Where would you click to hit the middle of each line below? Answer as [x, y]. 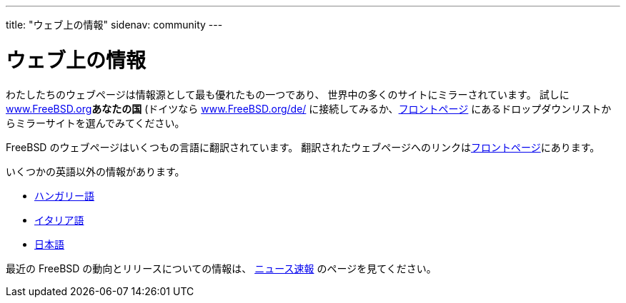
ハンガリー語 [64, 195]
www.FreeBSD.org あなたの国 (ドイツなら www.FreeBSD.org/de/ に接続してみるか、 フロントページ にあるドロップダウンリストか [309, 108]
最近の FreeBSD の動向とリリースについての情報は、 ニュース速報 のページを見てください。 [221, 268]
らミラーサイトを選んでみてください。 [95, 123]
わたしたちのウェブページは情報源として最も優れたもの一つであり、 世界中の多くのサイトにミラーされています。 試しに [288, 94]
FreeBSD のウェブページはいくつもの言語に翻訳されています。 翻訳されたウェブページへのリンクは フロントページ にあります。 [303, 147]
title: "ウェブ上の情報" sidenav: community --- [114, 25]
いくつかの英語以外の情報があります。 [95, 171]
